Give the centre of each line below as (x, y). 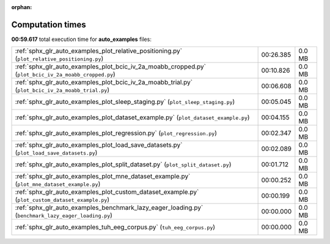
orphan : (22, 7)
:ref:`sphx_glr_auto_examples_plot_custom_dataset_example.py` (107, 192)
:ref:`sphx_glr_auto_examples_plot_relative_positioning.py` (99, 51)
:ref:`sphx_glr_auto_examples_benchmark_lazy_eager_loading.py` (109, 208)
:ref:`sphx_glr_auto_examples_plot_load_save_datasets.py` (99, 145)
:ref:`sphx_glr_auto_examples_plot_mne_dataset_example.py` (103, 176)
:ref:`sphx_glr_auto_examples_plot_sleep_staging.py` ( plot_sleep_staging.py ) (125, 102)
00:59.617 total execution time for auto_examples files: (82, 39)
